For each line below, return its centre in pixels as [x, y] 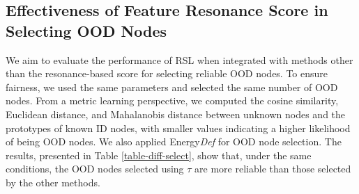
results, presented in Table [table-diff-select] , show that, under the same [159, 155]
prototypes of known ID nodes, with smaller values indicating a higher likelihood [178, 128]
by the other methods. [53, 182]
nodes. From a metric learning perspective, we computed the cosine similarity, [172, 100]
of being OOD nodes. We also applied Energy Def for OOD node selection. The [174, 142]
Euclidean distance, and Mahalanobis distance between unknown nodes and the [176, 114]
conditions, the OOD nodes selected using [95, 169]
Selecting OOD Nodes [86, 30]
